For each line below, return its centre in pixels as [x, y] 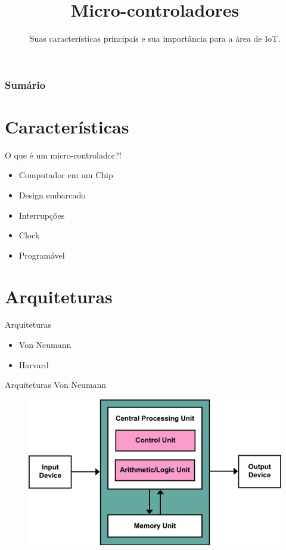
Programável [42, 255]
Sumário [25, 84]
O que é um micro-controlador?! [63, 155]
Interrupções [42, 215]
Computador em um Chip [66, 175]
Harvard [34, 364]
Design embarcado [52, 195]
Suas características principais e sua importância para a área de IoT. [155, 38]
